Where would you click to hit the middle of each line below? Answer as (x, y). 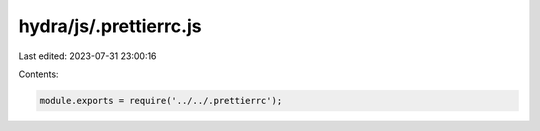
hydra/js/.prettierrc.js (110, 26)
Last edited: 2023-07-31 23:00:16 (87, 56)
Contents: (38, 74)
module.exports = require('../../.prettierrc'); (161, 100)
